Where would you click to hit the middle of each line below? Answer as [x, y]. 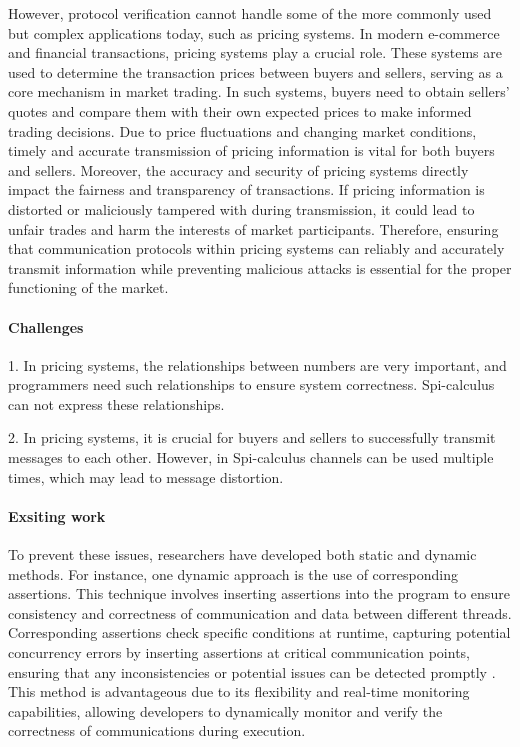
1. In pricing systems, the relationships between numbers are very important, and [257, 364]
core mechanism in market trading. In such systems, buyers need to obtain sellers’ [259, 91]
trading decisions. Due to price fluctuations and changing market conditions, [242, 130]
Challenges [46, 326]
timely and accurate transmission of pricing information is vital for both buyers [251, 150]
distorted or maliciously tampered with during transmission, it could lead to [241, 208]
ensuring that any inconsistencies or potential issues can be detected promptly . [252, 671]
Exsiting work [57, 515]
